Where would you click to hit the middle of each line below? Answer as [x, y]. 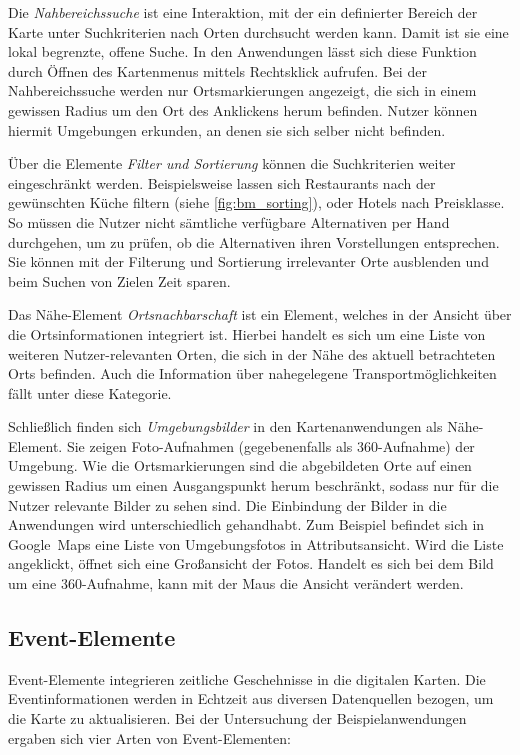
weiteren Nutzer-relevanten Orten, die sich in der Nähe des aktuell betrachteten [252, 353]
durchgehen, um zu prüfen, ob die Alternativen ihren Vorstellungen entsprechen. [254, 241]
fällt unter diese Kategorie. [90, 392]
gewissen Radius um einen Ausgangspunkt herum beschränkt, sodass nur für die [253, 485]
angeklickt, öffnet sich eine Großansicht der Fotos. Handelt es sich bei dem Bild [251, 563]
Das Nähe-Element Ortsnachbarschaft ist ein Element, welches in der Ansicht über [260, 314]
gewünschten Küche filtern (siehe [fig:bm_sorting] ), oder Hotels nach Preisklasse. [256, 202]
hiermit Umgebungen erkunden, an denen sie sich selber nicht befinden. [227, 129]
